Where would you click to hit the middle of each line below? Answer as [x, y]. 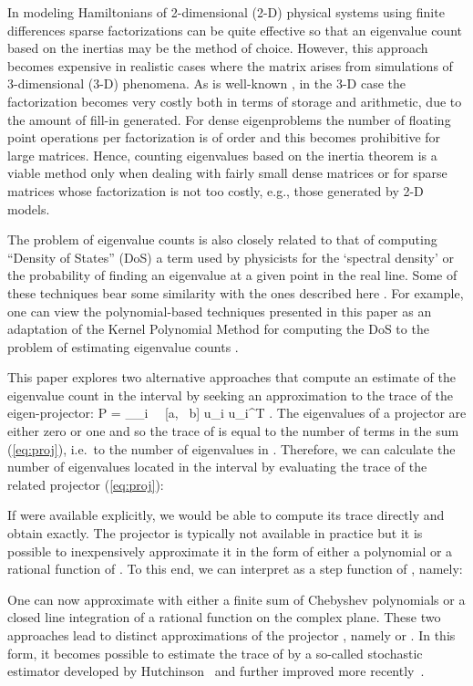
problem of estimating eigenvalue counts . [123, 346]
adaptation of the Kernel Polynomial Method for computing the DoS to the [218, 329]
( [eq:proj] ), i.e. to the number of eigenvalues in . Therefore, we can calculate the [231, 448]
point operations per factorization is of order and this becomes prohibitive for [224, 137]
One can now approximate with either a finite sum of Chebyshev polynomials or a [236, 599]
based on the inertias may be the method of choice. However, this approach [218, 48]
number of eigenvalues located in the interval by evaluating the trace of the [217, 467]
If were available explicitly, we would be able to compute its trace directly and [226, 515]
